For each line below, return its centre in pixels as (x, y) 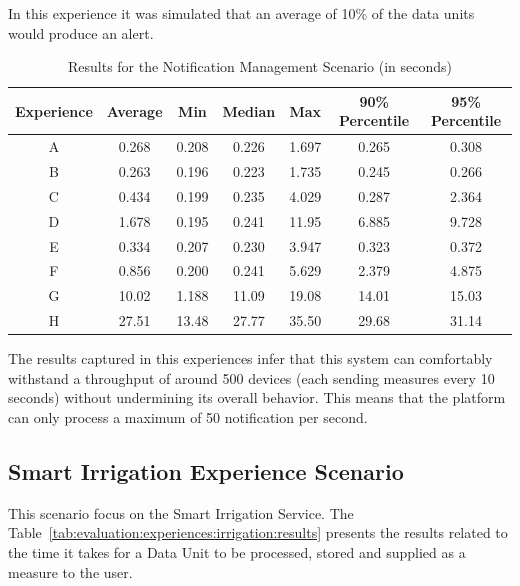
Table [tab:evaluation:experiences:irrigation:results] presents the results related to (258, 532)
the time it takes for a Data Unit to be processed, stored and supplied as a (237, 551)
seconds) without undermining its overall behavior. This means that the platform (257, 397)
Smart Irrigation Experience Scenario (206, 470)
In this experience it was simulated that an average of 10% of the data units (241, 13)
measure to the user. (70, 571)
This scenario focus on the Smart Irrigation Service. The (181, 512)
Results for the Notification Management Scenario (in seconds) (260, 66)
